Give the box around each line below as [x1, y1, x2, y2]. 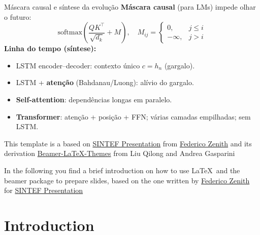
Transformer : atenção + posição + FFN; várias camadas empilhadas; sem [16, 111, 251, 122]
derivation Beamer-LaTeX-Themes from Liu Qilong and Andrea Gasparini [4, 148, 235, 159]
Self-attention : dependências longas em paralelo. [16, 94, 172, 104]
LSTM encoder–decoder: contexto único [16, 60, 140, 70]
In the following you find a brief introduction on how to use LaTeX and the [4, 165, 240, 175]
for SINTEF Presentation [4, 185, 83, 195]
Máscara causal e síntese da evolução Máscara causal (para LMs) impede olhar [4, 2, 256, 12]
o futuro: [4, 11, 31, 22]
